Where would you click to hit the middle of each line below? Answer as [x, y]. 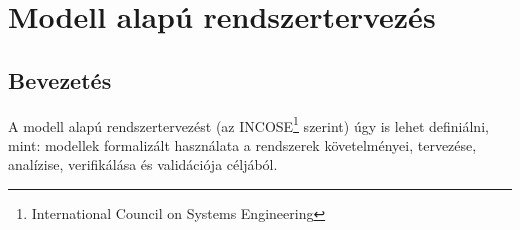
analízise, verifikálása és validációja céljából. [143, 164]
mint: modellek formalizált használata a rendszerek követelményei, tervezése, [242, 144]
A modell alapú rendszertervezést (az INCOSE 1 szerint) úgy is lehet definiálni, [248, 124]
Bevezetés [60, 79]
